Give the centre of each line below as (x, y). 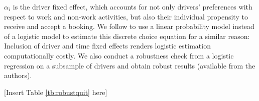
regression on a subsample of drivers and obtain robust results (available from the (130, 65)
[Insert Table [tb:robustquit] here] (56, 92)
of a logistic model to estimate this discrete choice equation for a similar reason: (127, 36)
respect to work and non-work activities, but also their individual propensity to (126, 16)
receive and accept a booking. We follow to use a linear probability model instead (129, 26)
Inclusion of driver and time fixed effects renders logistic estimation (107, 46)
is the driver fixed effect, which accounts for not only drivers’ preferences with (133, 6)
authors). (18, 75)
